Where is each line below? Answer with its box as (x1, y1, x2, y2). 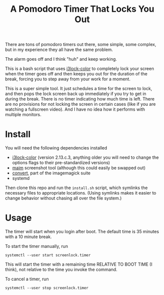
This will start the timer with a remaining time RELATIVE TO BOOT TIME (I (5, 261, 153, 268)
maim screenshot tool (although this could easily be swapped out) (12, 165, 146, 171)
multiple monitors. (5, 112, 42, 118)
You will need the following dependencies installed (5, 145, 108, 151)
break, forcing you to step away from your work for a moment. (5, 76, 131, 82)
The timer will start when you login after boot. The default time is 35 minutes (5, 229, 159, 235)
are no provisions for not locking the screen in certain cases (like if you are (5, 101, 156, 107)
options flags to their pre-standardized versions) (12, 160, 110, 166)
